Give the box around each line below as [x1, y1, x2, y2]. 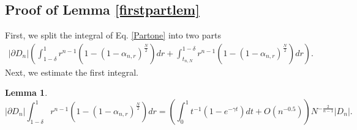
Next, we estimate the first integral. [5, 65, 138, 78]
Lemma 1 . [5, 86, 48, 99]
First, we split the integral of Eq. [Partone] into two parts [5, 29, 221, 42]
